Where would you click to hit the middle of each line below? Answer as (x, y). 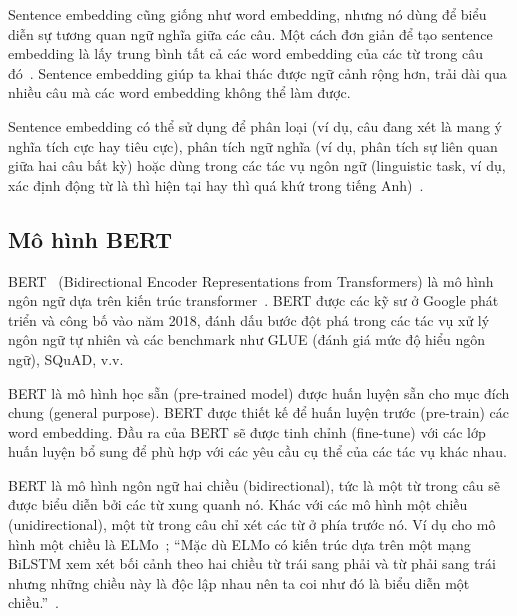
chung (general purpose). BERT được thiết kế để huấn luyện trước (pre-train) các (258, 412)
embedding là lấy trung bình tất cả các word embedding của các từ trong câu (245, 53)
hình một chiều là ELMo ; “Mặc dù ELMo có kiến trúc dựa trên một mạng (239, 543)
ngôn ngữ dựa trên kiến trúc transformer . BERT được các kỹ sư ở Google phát (253, 300)
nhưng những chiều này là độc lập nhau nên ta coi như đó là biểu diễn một (239, 582)
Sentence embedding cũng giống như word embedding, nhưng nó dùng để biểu (247, 14)
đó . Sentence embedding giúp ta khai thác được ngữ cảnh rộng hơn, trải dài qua (257, 72)
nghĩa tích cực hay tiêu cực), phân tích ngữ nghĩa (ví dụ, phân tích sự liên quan (253, 145)
